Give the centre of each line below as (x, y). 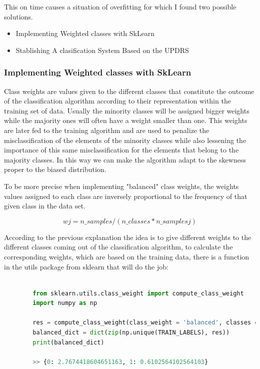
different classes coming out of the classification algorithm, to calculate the (118, 247)
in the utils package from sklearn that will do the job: (86, 266)
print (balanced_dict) (68, 342)
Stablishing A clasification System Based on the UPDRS (102, 50)
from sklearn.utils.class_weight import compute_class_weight (138, 293)
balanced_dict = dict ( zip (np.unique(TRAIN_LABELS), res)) (131, 333)
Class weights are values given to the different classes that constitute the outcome (129, 91)
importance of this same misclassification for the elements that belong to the (121, 150)
